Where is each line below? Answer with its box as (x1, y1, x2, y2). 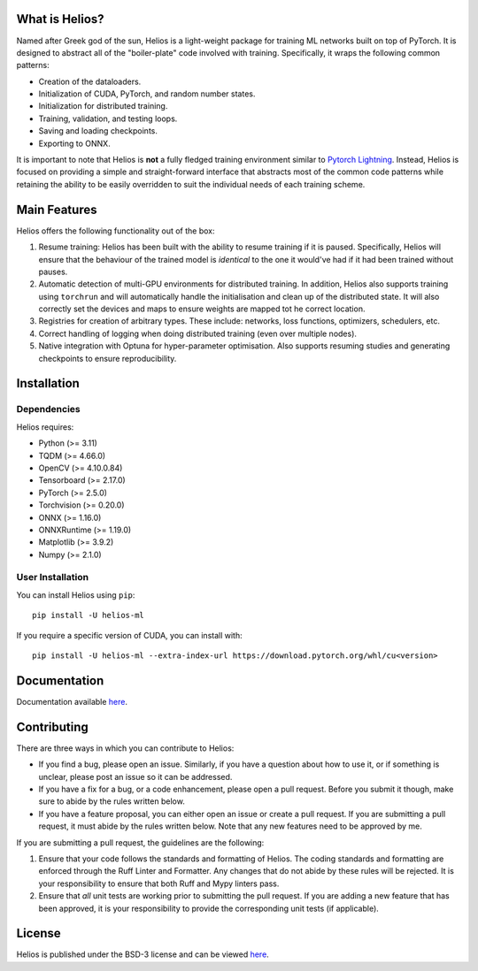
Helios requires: (16, 421, 74, 432)
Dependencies (16, 403, 81, 416)
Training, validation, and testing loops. (38, 113, 178, 124)
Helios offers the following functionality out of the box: (16, 226, 215, 236)
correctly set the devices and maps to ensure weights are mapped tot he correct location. (38, 303, 366, 314)
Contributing (16, 719, 89, 734)
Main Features (16, 202, 97, 217)
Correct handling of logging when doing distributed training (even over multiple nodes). (38, 328, 358, 339)
